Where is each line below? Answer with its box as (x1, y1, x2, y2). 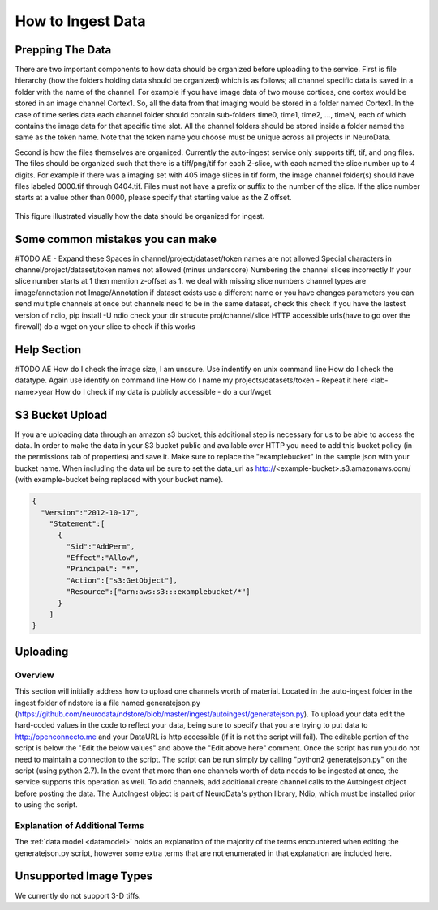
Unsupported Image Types (15, 869, 153, 883)
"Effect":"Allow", (66, 553, 140, 562)
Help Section (15, 343, 82, 357)
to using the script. (15, 800, 78, 810)
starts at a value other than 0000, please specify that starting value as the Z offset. (15, 193, 292, 203)
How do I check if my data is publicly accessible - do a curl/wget (54, 387, 272, 396)
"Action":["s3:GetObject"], (66, 575, 178, 585)
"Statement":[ (49, 519, 105, 528)
